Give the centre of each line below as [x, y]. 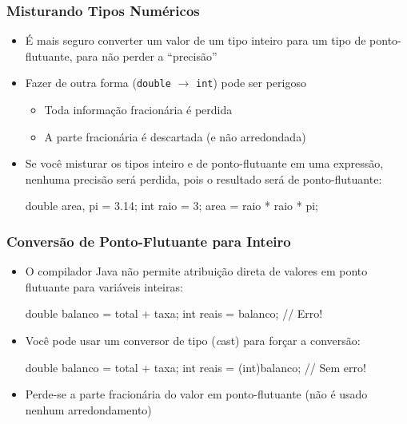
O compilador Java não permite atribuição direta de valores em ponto [196, 271]
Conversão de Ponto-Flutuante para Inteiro [149, 241]
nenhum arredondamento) [88, 409]
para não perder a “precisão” [147, 55]
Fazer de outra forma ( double [98, 83]
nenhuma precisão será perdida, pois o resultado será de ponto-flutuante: [203, 178]
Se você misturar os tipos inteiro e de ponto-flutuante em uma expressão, [204, 163]
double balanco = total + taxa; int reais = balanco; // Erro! [174, 313]
